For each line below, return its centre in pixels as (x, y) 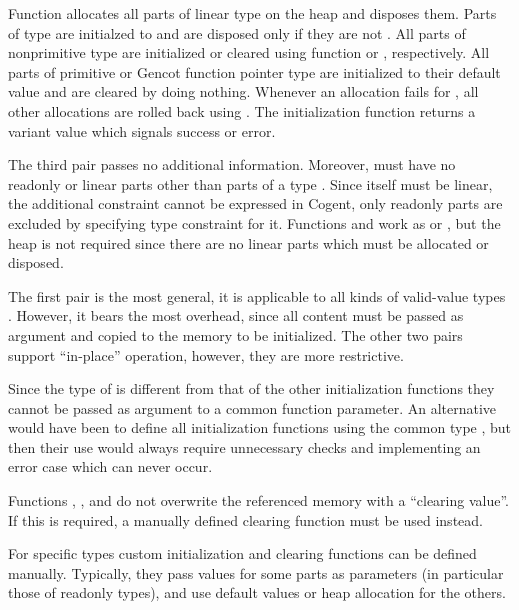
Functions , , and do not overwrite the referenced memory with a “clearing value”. (258, 500)
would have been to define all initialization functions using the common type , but (260, 427)
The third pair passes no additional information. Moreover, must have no (232, 164)
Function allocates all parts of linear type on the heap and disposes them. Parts (252, 13)
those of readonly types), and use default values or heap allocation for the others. (257, 592)
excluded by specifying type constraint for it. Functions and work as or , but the (254, 222)
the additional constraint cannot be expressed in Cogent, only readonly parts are (255, 203)
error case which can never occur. (110, 466)
